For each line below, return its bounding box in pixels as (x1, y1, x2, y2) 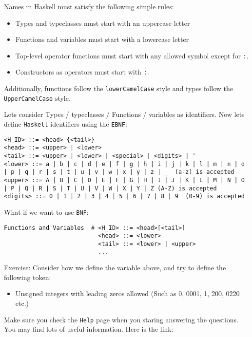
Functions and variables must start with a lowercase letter (15, 34, 189, 44)
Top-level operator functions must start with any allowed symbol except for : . (15, 50, 249, 60)
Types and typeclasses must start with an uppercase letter (15, 18, 190, 28)
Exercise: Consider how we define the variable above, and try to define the (4, 262, 226, 273)
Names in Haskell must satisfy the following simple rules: (4, 1, 174, 11)
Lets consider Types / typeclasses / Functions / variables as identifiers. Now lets (4, 109, 245, 119)
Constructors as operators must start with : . (15, 67, 149, 77)
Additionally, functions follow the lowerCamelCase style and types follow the (4, 83, 233, 94)
